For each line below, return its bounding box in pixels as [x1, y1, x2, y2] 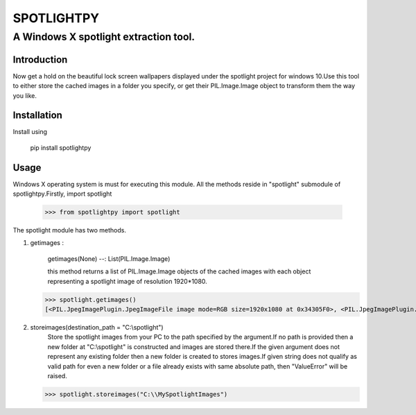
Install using [12, 128, 48, 136]
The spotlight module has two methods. [12, 226, 126, 235]
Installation [12, 110, 62, 121]
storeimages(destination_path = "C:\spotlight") [30, 323, 164, 331]
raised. [47, 371, 67, 380]
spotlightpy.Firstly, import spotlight [12, 189, 112, 198]
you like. [12, 91, 37, 100]
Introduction [12, 53, 68, 65]
